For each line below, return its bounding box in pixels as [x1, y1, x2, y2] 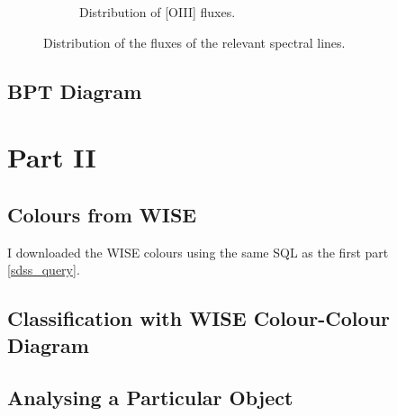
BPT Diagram [7, 77, 142, 104]
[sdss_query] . [7, 260, 80, 279]
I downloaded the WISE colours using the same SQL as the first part [7, 242, 389, 261]
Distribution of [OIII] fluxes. [79, 3, 236, 21]
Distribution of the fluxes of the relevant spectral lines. [43, 32, 346, 51]
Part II [7, 139, 96, 176]
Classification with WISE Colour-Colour [7, 304, 391, 332]
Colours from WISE [7, 200, 197, 228]
